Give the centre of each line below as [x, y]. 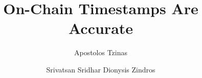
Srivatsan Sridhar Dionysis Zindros [101, 69]
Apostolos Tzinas [101, 52]
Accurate [101, 28]
